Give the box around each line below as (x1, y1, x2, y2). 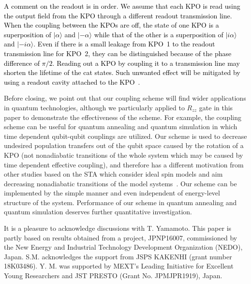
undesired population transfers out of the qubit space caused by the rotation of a (4, 140, 244, 150)
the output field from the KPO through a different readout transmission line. (4, 10, 232, 20)
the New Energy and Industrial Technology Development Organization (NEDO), (4, 242, 243, 252)
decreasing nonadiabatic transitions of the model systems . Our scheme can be (4, 178, 237, 188)
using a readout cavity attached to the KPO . (4, 76, 140, 87)
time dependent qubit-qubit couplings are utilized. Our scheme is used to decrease (4, 131, 247, 141)
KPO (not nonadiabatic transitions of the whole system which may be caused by (4, 149, 243, 160)
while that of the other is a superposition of (94, 29, 223, 39)
